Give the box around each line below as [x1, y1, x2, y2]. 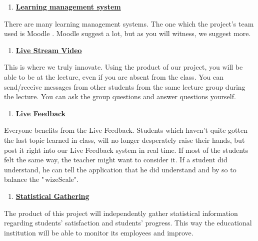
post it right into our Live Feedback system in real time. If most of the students [4, 144, 248, 155]
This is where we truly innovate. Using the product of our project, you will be [4, 62, 243, 72]
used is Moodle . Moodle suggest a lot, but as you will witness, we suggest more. [4, 28, 251, 39]
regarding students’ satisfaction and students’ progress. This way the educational [4, 217, 252, 228]
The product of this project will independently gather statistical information [4, 207, 238, 218]
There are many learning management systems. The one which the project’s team [4, 18, 254, 29]
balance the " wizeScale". [4, 174, 78, 184]
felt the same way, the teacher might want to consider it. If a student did [4, 154, 227, 165]
